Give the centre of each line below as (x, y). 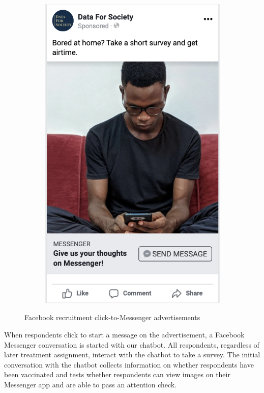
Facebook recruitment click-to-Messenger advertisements (112, 317)
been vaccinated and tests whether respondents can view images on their (117, 374)
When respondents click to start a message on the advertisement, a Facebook (124, 334)
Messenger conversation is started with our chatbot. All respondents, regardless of (132, 344)
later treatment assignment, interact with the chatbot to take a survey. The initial (132, 355)
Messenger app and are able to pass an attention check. (91, 384)
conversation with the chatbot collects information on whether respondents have (129, 364)
